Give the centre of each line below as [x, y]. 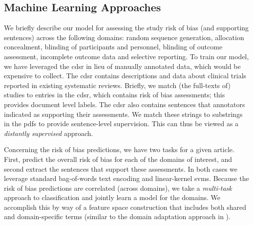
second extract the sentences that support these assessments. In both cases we [121, 169]
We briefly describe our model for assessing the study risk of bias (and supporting [126, 28]
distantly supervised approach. [49, 133]
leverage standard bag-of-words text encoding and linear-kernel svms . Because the [126, 178]
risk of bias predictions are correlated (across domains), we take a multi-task [118, 188]
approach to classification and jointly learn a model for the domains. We [112, 197]
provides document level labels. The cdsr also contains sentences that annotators [125, 104]
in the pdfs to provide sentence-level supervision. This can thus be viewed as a [121, 124]
